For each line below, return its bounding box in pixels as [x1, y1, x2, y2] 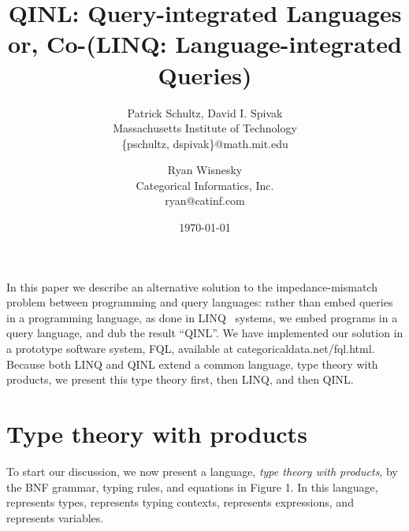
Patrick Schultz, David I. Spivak [127, 104, 283, 121]
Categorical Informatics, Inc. [136, 176, 274, 193]
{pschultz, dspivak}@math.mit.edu [121, 135, 288, 151]
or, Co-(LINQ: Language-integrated [8, 28, 402, 60]
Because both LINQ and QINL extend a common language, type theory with [6, 355, 378, 372]
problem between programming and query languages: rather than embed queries [6, 294, 393, 310]
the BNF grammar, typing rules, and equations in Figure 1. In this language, [6, 478, 378, 495]
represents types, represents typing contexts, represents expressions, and [6, 494, 354, 511]
